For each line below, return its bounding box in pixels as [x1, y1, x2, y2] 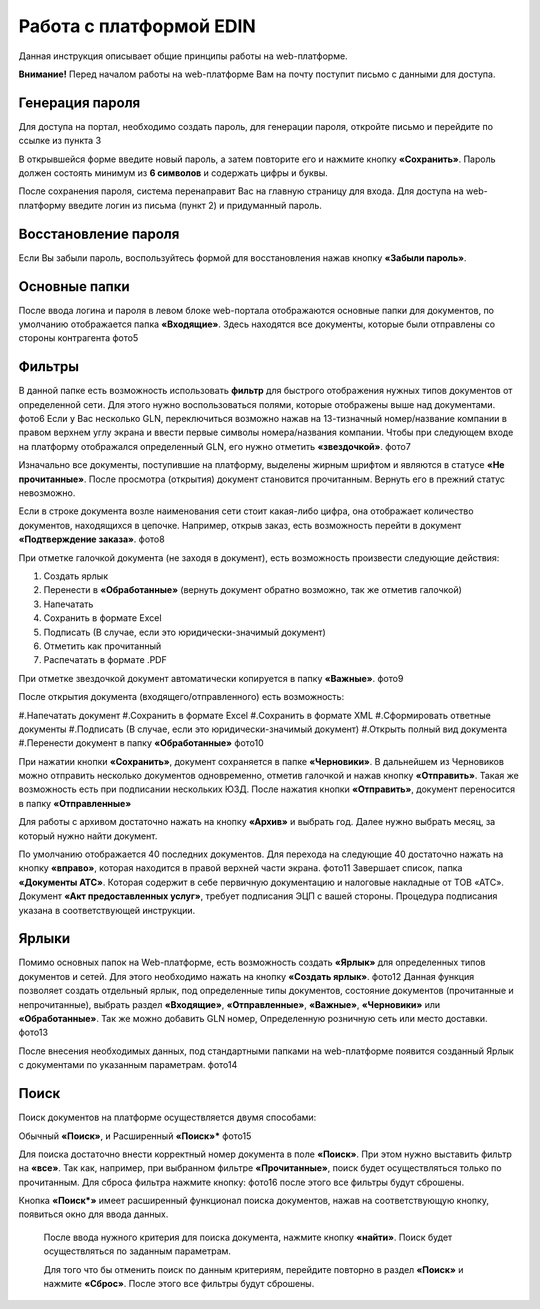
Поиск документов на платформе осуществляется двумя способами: [18, 1111, 317, 1124]
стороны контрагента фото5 [18, 332, 139, 344]
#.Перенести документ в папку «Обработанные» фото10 [18, 737, 264, 749]
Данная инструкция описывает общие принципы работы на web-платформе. [18, 50, 349, 62]
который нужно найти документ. [18, 830, 158, 842]
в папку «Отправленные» [18, 797, 132, 809]
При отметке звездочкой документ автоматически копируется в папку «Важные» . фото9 [18, 672, 404, 684]
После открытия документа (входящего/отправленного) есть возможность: [18, 691, 345, 703]
